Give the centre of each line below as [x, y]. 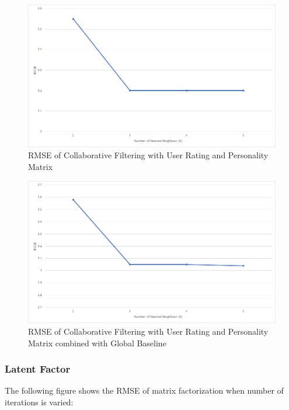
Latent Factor [38, 369]
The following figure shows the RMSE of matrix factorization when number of [144, 390]
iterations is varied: [39, 402]
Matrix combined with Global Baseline [97, 343]
